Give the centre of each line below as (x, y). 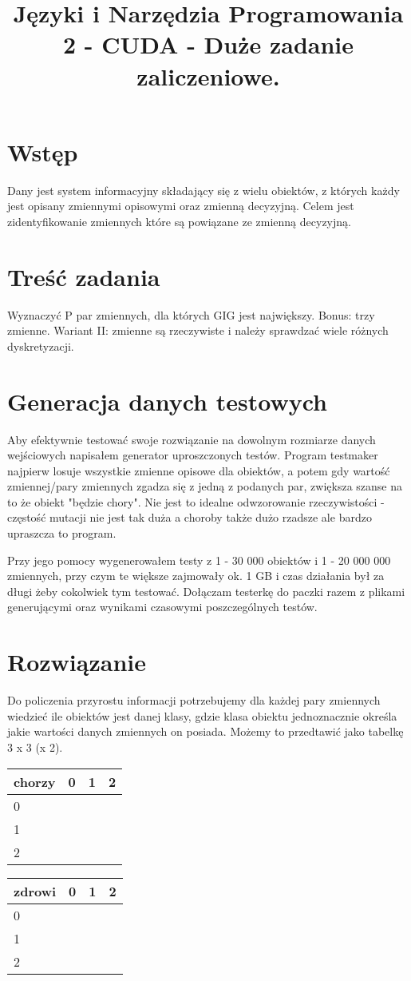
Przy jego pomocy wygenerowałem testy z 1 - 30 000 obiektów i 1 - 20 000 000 (199, 560)
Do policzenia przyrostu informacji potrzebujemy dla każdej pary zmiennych (194, 700)
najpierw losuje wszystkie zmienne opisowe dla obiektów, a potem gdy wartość (199, 470)
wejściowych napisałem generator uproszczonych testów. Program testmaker (193, 455)
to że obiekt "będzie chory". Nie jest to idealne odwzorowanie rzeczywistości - (196, 501)
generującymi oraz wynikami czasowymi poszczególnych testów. (162, 607)
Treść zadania (84, 276)
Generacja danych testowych (167, 401)
